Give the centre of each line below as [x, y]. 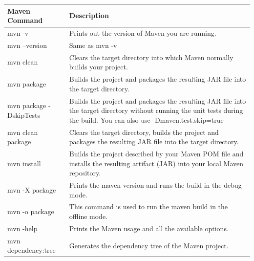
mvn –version [27, 45]
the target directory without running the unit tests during [156, 110]
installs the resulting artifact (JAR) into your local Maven [156, 163]
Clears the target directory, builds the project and [144, 132]
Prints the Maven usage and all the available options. [149, 228]
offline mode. [88, 216]
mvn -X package [32, 189]
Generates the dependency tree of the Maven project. [149, 245]
